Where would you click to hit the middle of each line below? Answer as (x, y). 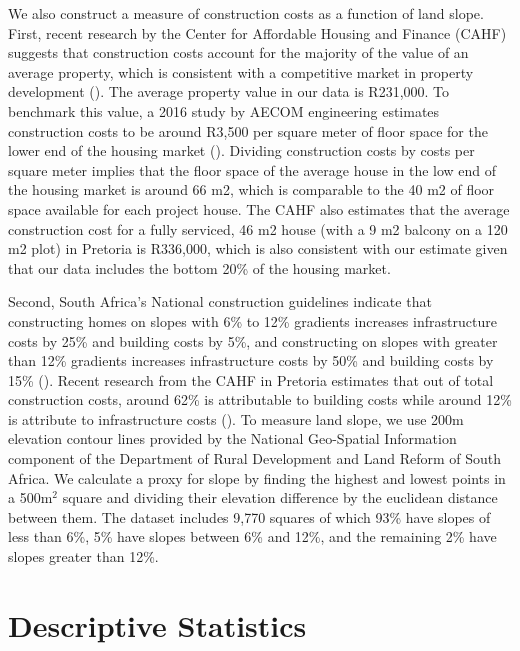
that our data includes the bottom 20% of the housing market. (199, 267)
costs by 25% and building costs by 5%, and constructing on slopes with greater (253, 340)
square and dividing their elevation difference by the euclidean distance (280, 497)
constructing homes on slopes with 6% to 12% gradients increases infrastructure (252, 320)
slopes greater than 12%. (83, 556)
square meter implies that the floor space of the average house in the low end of (252, 169)
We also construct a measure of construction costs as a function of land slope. (246, 13)
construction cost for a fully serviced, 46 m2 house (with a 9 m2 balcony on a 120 (258, 228)
